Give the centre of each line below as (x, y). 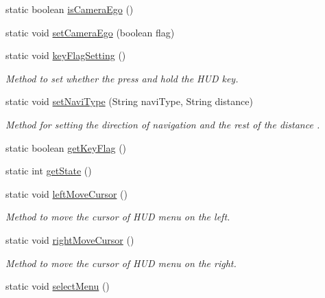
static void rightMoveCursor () (70, 239)
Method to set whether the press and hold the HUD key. (122, 78)
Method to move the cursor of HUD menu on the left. (118, 217)
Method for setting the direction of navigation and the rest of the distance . (163, 124)
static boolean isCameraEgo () (70, 9)
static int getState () (49, 171)
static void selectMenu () (58, 286)
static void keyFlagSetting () (66, 55)
